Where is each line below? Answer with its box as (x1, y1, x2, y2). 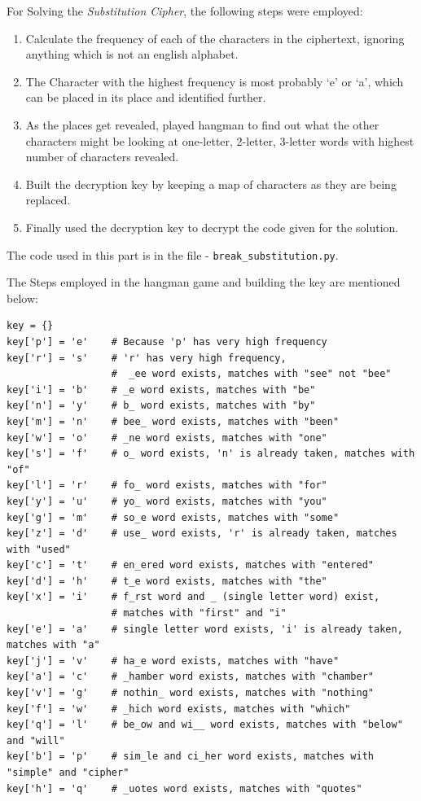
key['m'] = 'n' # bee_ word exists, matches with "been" (7, 415, 340, 427)
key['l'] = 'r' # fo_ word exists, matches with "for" (7, 479, 327, 492)
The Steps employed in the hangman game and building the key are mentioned (7, 274, 401, 291)
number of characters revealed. (25, 148, 179, 165)
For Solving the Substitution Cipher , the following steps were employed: (7, 2, 363, 19)
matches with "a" (7, 639, 100, 651)
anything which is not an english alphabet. (25, 46, 239, 63)
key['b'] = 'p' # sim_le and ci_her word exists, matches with (7, 751, 375, 763)
